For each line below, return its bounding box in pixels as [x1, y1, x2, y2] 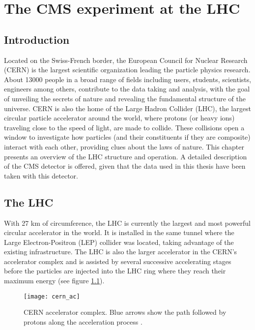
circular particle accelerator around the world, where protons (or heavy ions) [4, 113, 235, 123]
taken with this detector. [4, 170, 79, 180]
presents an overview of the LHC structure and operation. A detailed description [4, 151, 247, 161]
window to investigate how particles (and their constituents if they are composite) [4, 132, 251, 142]
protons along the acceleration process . [24, 316, 142, 327]
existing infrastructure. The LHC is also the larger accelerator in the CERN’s [4, 246, 237, 257]
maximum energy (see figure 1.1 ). [4, 275, 105, 286]
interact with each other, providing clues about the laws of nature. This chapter [4, 141, 244, 151]
